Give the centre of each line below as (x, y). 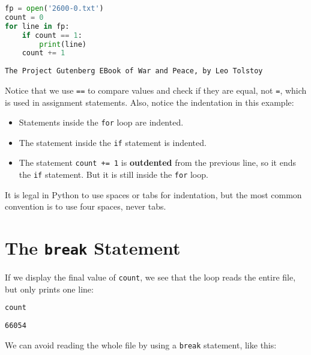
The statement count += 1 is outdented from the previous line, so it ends (157, 162)
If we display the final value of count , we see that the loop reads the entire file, (150, 277)
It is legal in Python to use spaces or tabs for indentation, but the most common (153, 194)
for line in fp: (37, 26)
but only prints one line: (49, 289)
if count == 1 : (52, 35)
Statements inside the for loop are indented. (101, 122)
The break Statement (93, 248)
